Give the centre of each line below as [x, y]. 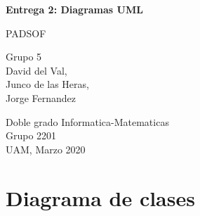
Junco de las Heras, [47, 84]
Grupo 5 [24, 57]
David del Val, [36, 70]
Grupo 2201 [31, 135]
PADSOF [26, 33]
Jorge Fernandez [41, 97]
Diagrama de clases [100, 197]
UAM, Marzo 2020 [46, 149]
